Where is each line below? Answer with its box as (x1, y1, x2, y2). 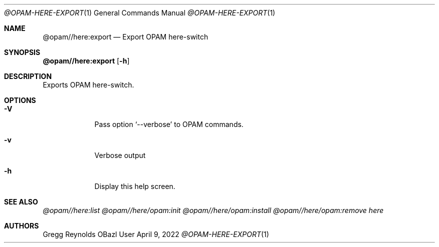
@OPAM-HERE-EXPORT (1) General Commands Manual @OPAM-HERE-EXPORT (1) (4, 8, 276, 17)
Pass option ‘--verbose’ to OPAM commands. (94, 120, 244, 128)
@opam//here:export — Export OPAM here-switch (43, 32, 208, 41)
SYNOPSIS (4, 48, 41, 56)
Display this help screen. (94, 182, 175, 190)
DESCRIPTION (4, 72, 52, 80)
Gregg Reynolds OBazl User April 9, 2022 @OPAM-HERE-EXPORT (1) (43, 230, 269, 238)
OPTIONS (4, 96, 36, 104)
